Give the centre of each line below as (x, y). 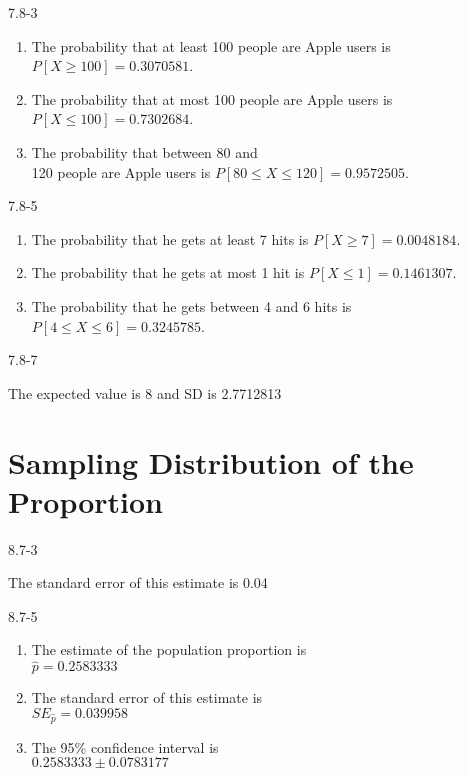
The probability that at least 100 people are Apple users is (211, 45)
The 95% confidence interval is (125, 746)
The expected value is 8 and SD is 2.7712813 (145, 392)
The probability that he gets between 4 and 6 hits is (191, 305)
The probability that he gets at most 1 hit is (168, 272)
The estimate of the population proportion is (169, 649)
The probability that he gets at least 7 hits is (170, 238)
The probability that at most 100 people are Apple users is (212, 98)
